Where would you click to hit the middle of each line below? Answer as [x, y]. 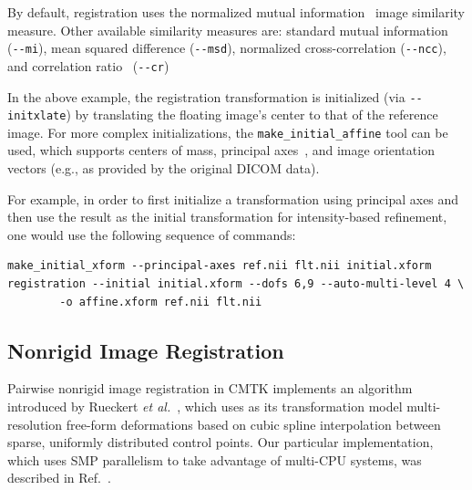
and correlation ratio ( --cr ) [88, 65]
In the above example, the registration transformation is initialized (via [206, 96]
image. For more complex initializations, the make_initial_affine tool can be [228, 132]
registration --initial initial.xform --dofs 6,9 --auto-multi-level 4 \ [236, 284]
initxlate [37, 116]
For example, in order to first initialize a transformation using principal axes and [233, 198]
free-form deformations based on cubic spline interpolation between [253, 424]
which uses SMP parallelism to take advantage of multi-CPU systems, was [215, 459]
